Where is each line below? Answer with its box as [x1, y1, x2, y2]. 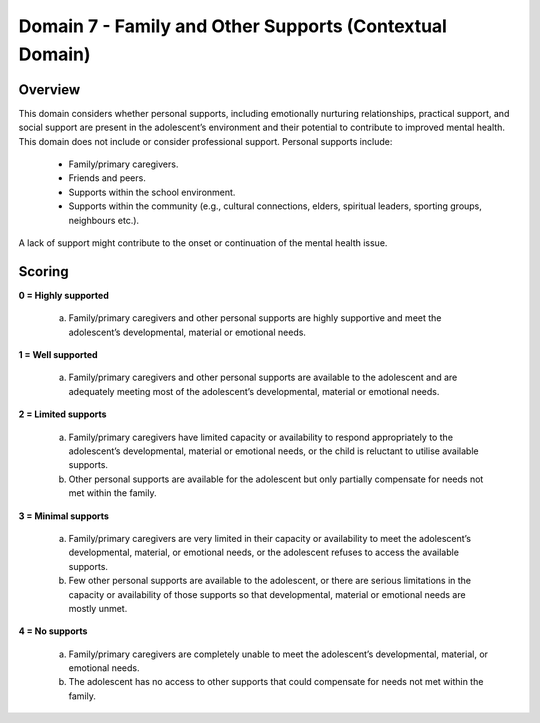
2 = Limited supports [18, 408, 107, 420]
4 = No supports [18, 625, 88, 637]
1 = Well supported [18, 349, 99, 361]
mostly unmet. [68, 602, 128, 614]
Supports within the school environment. [68, 186, 236, 198]
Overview [18, 81, 81, 98]
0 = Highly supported [18, 289, 109, 301]
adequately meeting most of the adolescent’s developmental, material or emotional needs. [68, 385, 440, 397]
